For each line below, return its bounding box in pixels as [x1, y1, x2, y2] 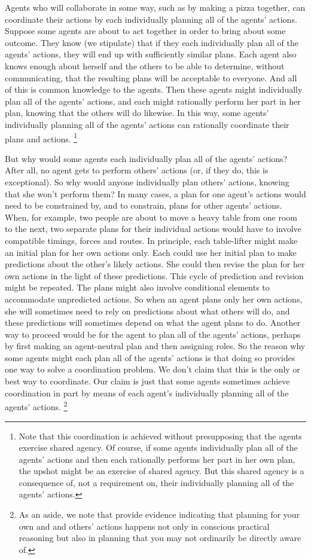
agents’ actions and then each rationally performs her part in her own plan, [19, 453, 295, 465]
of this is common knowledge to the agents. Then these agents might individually [5, 83, 303, 96]
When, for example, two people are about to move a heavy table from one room [5, 210, 297, 223]
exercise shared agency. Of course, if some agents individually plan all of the [19, 441, 298, 454]
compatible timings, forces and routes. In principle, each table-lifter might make [5, 234, 298, 246]
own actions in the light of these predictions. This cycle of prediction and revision [5, 269, 304, 282]
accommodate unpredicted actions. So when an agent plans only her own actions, [5, 292, 303, 305]
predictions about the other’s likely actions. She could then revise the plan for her [5, 258, 305, 270]
